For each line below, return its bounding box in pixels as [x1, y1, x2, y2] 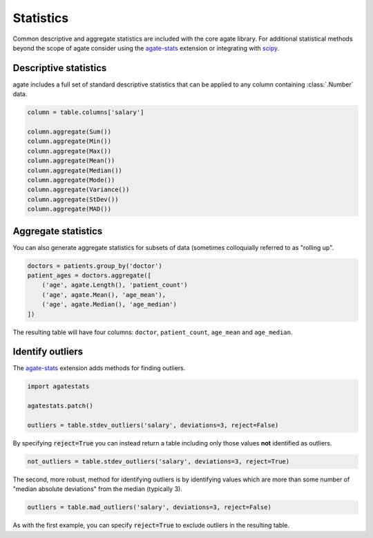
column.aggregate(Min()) [27, 137, 112, 145]
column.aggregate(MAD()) [27, 205, 112, 213]
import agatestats [27, 383, 90, 390]
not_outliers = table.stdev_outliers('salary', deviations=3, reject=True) [27, 457, 290, 465]
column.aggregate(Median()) [27, 166, 122, 174]
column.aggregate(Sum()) [27, 128, 112, 135]
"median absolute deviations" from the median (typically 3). [12, 485, 182, 493]
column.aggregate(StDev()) [27, 195, 119, 203]
